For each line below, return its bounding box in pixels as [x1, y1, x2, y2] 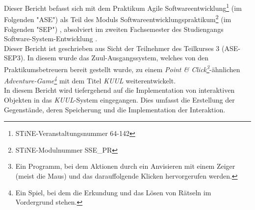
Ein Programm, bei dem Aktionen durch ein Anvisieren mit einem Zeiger [15, 161, 235, 171]
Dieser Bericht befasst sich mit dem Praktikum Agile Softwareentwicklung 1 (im [4, 1, 242, 13]
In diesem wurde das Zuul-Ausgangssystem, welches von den [27, 52, 209, 63]
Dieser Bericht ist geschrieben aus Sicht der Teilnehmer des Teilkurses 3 [4, 43, 220, 53]
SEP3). [4, 52, 25, 63]
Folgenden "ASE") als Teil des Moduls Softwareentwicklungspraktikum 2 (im [4, 13, 231, 24]
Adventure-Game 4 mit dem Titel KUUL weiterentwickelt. [4, 74, 176, 85]
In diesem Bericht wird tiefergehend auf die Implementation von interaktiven [4, 85, 235, 95]
